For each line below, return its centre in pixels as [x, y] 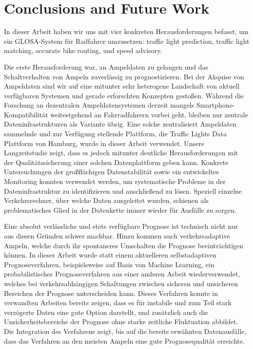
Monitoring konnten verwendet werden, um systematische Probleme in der [115, 181]
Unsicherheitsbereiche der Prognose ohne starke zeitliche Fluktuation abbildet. [121, 321]
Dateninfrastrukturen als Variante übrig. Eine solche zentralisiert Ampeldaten [120, 124]
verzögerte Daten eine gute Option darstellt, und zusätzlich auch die [106, 312]
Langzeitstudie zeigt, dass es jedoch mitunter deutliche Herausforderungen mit [121, 153]
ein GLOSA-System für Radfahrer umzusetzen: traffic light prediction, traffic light [127, 41]
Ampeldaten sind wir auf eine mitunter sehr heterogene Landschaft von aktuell [122, 86]
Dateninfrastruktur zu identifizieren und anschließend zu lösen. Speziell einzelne [123, 191]
